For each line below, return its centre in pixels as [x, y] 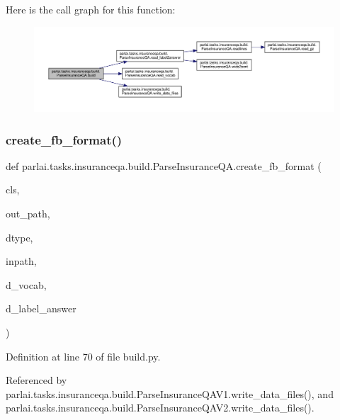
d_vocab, [26, 284]
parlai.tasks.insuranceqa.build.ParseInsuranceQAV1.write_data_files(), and [170, 393]
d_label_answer [41, 308]
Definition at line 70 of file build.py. [83, 356]
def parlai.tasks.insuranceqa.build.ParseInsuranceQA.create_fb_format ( [164, 165]
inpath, [21, 261]
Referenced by [36, 380]
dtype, [19, 237]
